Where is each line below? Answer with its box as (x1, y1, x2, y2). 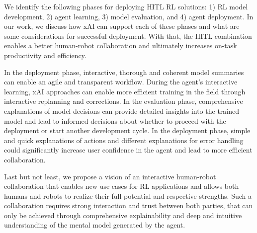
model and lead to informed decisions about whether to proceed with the (4, 115, 226, 126)
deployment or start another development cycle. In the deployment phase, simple (4, 125, 251, 136)
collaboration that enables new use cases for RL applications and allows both (4, 181, 239, 191)
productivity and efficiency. (4, 50, 86, 60)
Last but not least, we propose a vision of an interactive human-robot (4, 171, 216, 181)
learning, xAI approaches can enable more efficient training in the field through (4, 86, 246, 96)
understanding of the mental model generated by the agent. (4, 220, 185, 230)
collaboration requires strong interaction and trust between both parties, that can (4, 200, 253, 211)
